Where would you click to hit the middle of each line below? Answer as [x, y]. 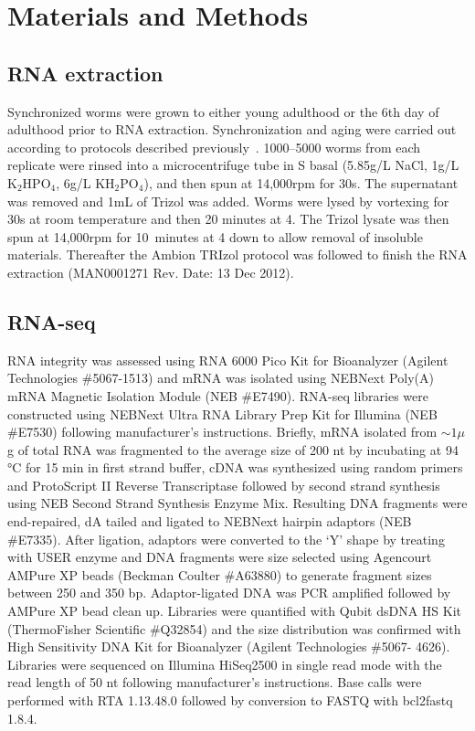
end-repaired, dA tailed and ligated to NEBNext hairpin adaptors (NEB [210, 521]
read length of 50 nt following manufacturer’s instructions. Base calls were [215, 682]
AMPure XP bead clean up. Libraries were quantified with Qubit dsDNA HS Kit [234, 611]
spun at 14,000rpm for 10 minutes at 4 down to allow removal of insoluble [215, 236]
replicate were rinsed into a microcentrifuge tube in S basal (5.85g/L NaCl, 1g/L [233, 165]
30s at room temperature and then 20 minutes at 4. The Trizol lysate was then [228, 219]
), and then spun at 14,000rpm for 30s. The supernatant [301, 182]
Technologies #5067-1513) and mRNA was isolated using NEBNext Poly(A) [221, 378]
